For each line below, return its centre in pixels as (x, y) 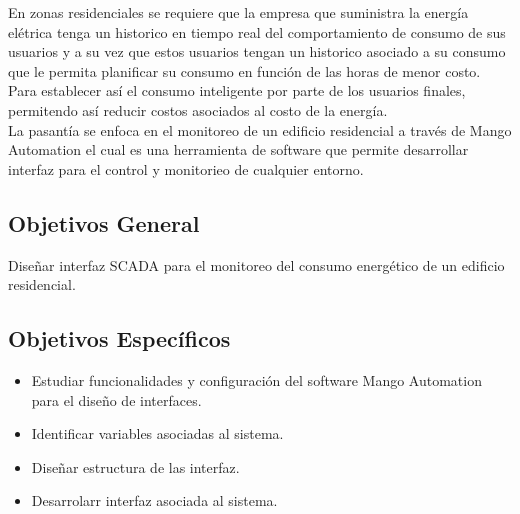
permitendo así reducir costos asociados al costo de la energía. (198, 109)
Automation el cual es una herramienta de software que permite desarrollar (238, 149)
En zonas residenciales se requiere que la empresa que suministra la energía (238, 12)
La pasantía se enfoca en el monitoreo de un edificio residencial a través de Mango (260, 129)
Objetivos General (104, 222)
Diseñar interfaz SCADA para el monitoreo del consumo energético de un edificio (256, 264)
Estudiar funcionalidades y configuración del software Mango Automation (256, 379)
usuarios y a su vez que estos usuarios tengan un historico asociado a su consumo (257, 51)
